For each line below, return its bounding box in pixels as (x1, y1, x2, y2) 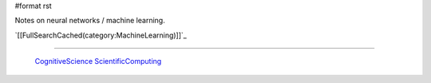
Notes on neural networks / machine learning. (14, 16, 165, 26)
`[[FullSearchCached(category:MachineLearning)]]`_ (14, 30, 187, 40)
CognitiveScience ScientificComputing (34, 57, 162, 66)
